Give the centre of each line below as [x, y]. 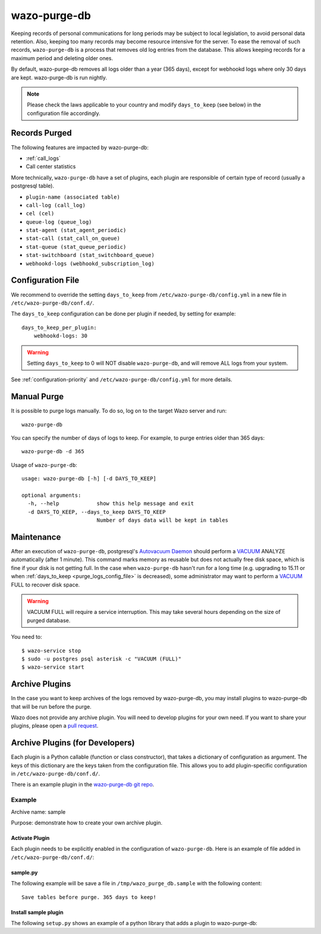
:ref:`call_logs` [43, 158]
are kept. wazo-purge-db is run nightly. [59, 77]
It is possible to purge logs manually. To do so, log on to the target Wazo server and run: [119, 411]
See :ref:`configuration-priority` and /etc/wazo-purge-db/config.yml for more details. [122, 380]
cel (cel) [40, 214]
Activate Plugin [30, 838]
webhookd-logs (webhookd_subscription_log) [90, 264]
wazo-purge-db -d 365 [53, 452]
